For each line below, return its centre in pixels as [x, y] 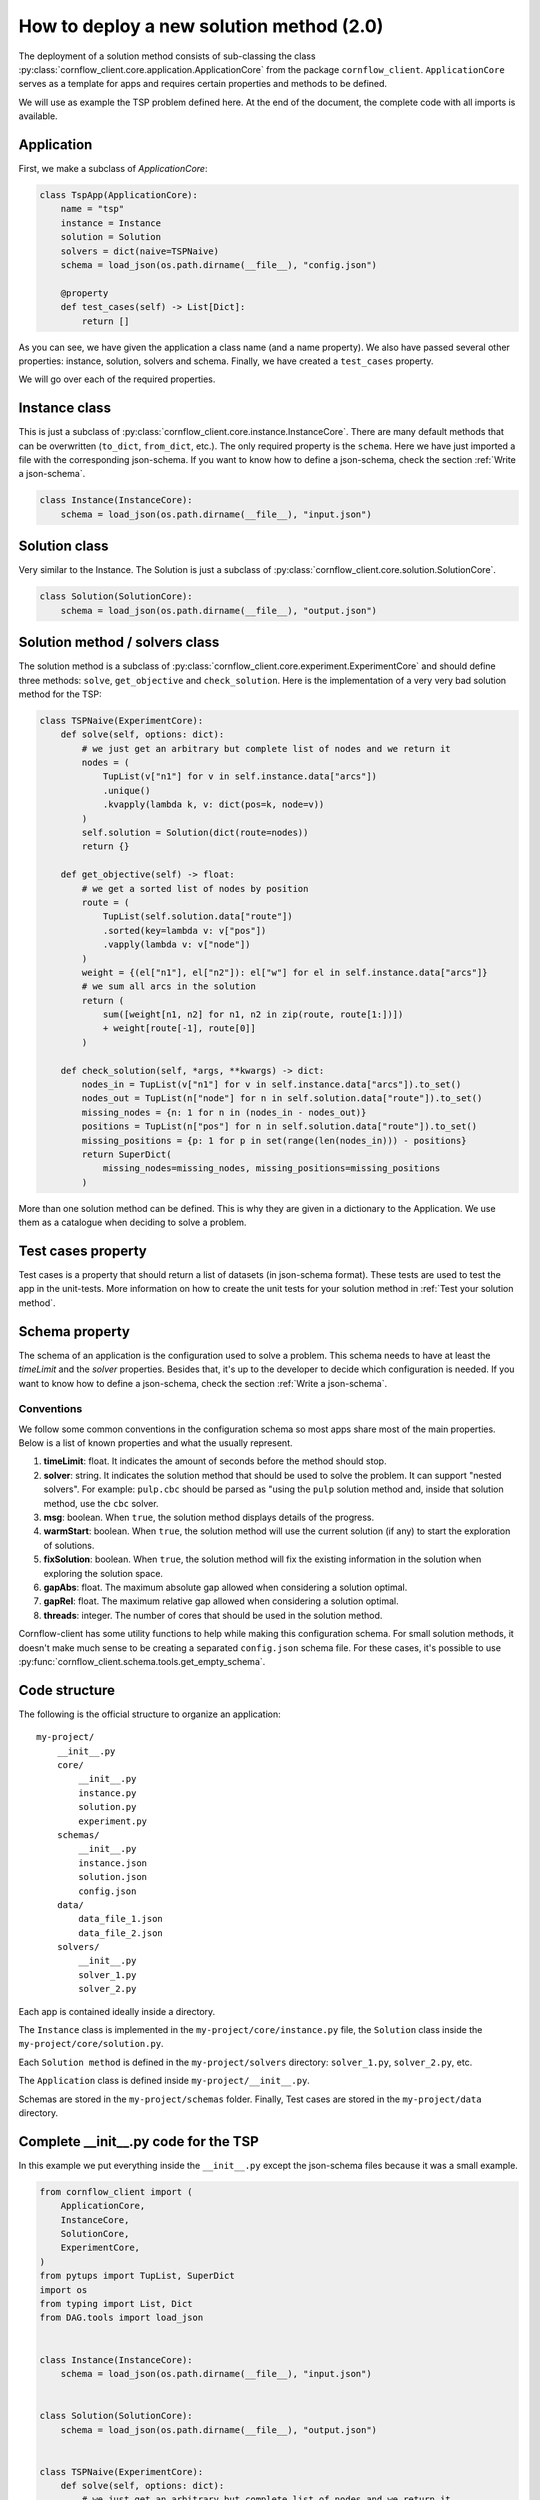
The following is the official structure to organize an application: [149, 1714]
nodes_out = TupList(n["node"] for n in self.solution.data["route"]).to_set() [282, 1098]
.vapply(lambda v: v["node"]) [176, 944]
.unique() [126, 790]
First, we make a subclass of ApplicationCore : [113, 169]
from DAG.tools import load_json [121, 2318]
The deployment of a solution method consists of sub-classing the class [167, 56]
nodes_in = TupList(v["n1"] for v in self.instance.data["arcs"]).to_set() [271, 1084]
